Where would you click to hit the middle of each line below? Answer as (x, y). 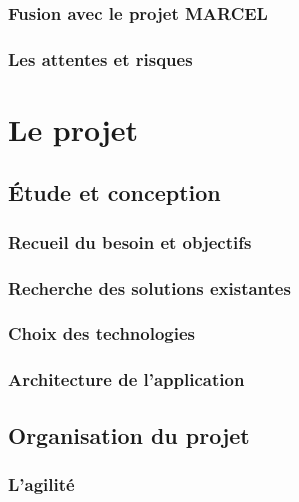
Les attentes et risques (100, 58)
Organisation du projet (129, 434)
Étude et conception (114, 192)
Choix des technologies (102, 333)
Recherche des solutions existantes (149, 287)
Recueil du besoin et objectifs (130, 241)
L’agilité (41, 483)
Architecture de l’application (126, 379)
